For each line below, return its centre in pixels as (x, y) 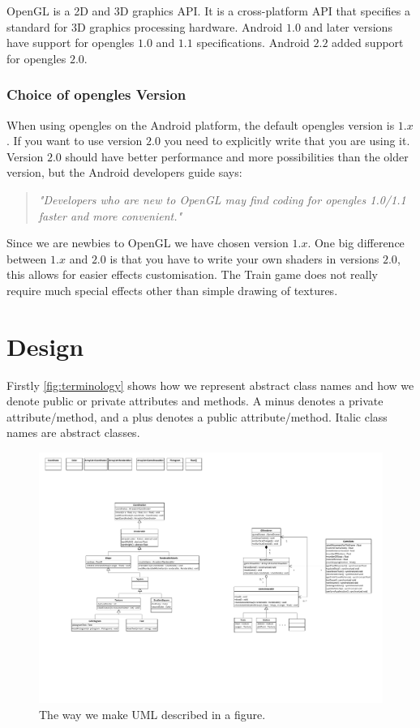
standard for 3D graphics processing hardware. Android (145, 26)
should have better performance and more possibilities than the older (237, 156)
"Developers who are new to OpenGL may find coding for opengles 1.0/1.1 (222, 199)
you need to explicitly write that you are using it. (287, 141)
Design (45, 346)
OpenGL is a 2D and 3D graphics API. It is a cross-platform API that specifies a (208, 11)
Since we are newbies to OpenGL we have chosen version (148, 243)
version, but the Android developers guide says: (124, 172)
